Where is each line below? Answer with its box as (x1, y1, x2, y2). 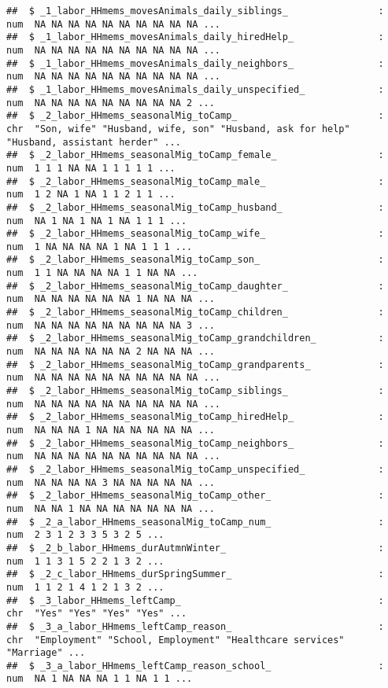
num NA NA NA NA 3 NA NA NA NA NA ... (6, 476, 215, 488)
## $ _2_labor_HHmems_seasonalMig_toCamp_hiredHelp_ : (6, 411, 384, 423)
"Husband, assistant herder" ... (6, 136, 181, 148)
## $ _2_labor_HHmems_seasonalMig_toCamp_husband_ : (6, 201, 384, 213)
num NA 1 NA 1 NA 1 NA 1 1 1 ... (6, 215, 187, 226)
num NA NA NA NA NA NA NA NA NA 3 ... (6, 319, 215, 331)
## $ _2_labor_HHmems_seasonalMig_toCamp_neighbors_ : (6, 437, 384, 449)
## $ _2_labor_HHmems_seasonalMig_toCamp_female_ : (6, 149, 384, 161)
